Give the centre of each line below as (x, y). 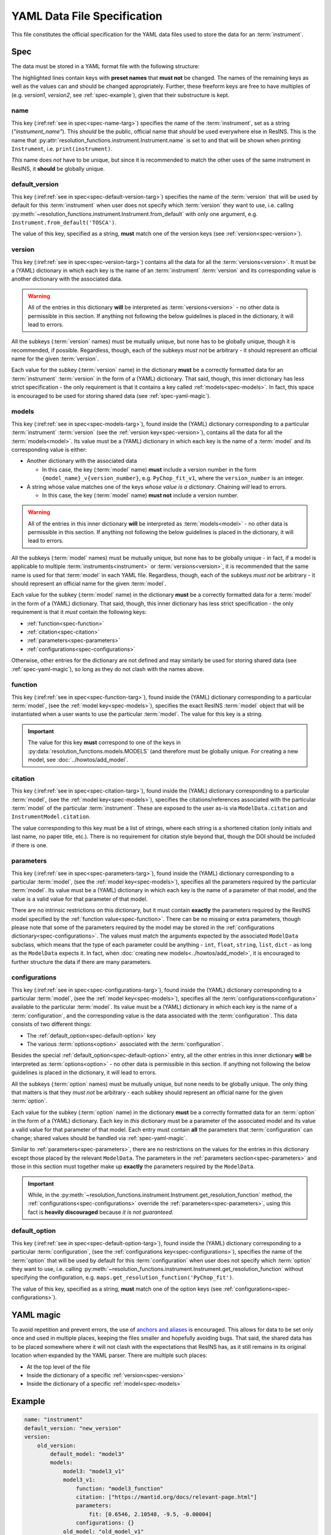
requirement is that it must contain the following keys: (79, 612)
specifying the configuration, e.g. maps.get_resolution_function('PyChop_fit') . (123, 1278)
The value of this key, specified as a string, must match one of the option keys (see (117, 1289)
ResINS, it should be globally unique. (58, 168)
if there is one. (30, 845)
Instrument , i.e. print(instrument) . (62, 149)
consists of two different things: (51, 1024)
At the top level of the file (59, 1367)
